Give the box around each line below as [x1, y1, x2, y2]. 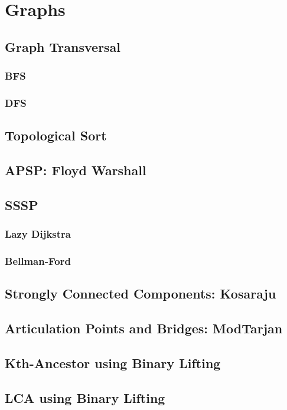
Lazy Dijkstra [5, 227, 71, 241]
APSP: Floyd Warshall [5, 161, 146, 179]
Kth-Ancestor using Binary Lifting [5, 353, 221, 372]
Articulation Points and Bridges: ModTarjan [5, 319, 283, 337]
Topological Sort [5, 126, 107, 145]
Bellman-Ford [5, 253, 71, 268]
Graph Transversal [5, 37, 121, 55]
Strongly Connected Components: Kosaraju [5, 284, 276, 303]
